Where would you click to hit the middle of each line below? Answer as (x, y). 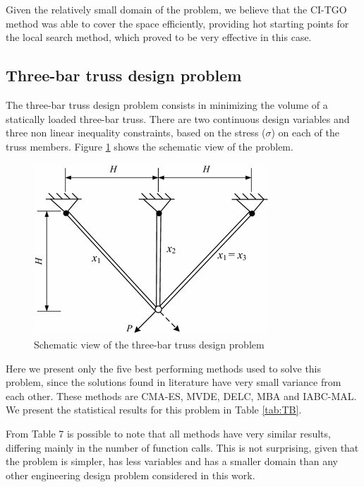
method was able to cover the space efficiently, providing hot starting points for (177, 23)
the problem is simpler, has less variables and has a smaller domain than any (172, 461)
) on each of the (305, 133)
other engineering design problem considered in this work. (131, 475)
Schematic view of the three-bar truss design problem (149, 344)
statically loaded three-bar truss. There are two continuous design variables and (178, 118)
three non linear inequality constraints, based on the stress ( (136, 133)
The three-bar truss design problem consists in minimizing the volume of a (167, 104)
